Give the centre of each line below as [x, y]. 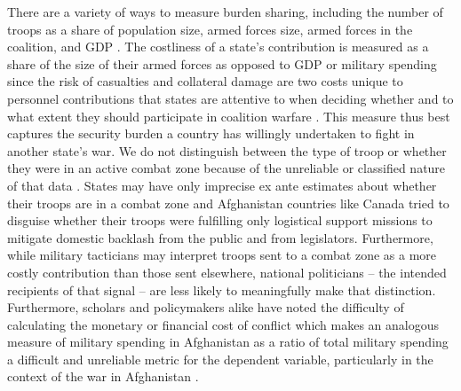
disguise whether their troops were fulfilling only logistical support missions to [220, 220]
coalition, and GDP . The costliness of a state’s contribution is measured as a [218, 47]
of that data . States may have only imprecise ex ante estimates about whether [222, 185]
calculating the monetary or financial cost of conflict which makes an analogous [223, 324]
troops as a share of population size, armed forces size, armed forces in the [210, 29]
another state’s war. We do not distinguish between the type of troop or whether [227, 150]
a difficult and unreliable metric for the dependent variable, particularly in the [220, 359]
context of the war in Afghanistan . [103, 376]
